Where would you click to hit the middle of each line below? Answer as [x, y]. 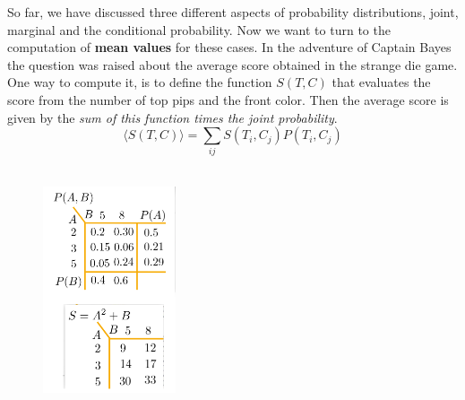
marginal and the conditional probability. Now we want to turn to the [199, 29]
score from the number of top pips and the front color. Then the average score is [228, 99]
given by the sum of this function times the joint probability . [172, 117]
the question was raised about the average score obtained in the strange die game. [232, 64]
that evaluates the [381, 82]
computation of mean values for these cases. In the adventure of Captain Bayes [229, 47]
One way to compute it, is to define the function [140, 82]
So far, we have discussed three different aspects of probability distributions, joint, [233, 12]
